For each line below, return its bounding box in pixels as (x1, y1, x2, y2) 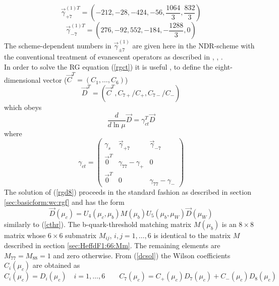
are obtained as (32, 260, 80, 270)
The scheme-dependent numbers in (4, 40, 111, 50)
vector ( (43, 74, 67, 85)
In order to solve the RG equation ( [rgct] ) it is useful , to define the (4, 62, 213, 72)
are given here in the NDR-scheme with (132, 40, 255, 50)
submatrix (65, 230, 97, 240)
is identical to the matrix (153, 230, 231, 240)
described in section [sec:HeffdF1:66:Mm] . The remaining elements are (4, 240, 220, 251)
